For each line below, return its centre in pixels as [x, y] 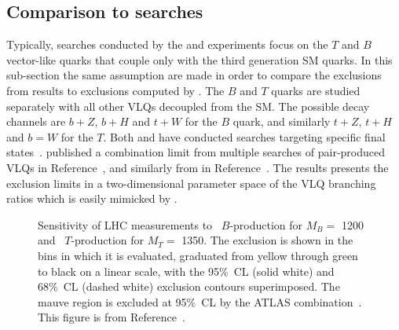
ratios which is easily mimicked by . [92, 198]
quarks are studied [316, 90]
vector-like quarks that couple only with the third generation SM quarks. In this [199, 59]
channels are [36, 121]
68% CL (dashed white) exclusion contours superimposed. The [189, 286]
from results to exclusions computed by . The [115, 90]
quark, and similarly [282, 121]
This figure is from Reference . [112, 317]
